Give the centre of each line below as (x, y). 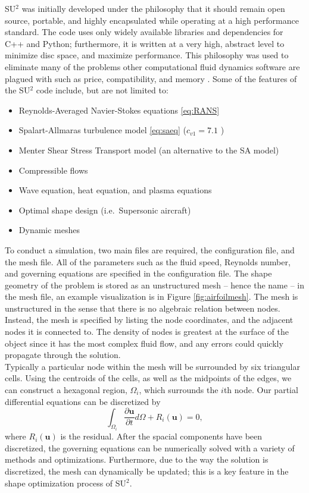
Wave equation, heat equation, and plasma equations (115, 190)
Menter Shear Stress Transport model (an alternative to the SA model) (149, 150)
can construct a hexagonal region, (66, 390)
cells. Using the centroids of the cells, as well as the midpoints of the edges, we (148, 378)
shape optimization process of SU (66, 483)
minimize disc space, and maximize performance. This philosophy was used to (147, 55)
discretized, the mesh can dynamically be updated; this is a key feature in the (147, 471)
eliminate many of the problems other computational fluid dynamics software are (152, 66)
